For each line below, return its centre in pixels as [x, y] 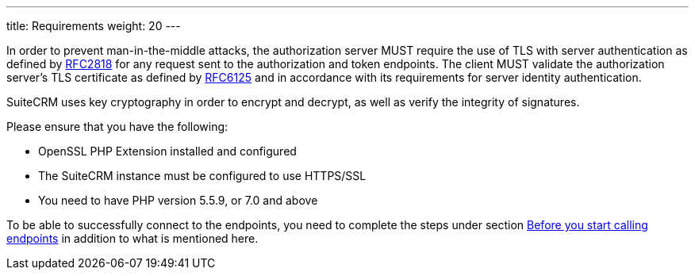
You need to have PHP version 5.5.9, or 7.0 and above [178, 200]
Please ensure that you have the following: [117, 126]
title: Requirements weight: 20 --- [94, 26]
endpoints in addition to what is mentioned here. [132, 238]
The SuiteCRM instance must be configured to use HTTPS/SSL [202, 176]
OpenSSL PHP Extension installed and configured [167, 151]
